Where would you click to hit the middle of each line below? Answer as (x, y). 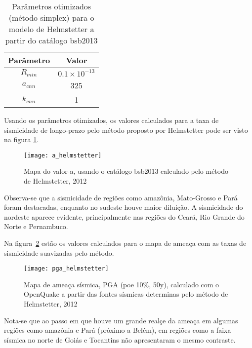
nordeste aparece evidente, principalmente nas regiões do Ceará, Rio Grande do (124, 216)
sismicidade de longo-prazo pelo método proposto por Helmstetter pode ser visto (126, 130)
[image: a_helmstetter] (63, 155)
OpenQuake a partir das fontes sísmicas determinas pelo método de (126, 294)
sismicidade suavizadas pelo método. (59, 252)
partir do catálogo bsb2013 (51, 40)
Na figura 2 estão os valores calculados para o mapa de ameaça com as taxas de (125, 243)
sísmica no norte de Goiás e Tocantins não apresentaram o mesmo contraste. (120, 339)
